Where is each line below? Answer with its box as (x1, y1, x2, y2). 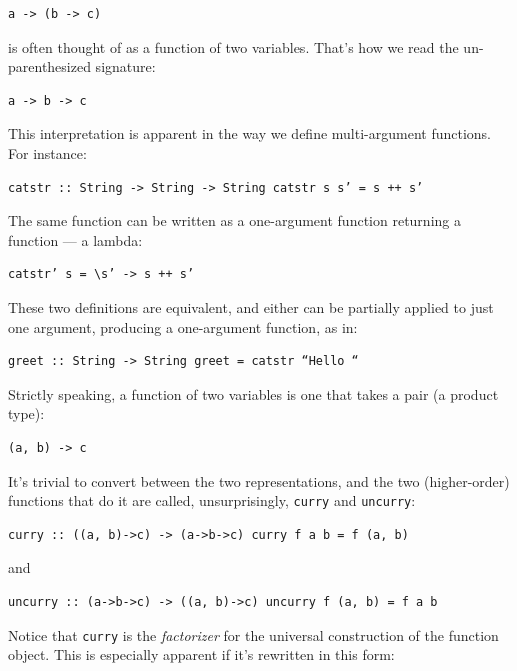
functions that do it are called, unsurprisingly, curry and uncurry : (8, 490, 416, 511)
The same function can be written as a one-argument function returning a (8, 210, 461, 231)
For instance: (8, 142, 87, 163)
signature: (95, 56, 156, 77)
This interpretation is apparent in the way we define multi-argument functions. (8, 123, 492, 144)
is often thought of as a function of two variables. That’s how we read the (8, 36, 459, 57)
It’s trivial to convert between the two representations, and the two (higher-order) (8, 470, 510, 491)
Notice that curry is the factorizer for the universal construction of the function (8, 624, 499, 645)
